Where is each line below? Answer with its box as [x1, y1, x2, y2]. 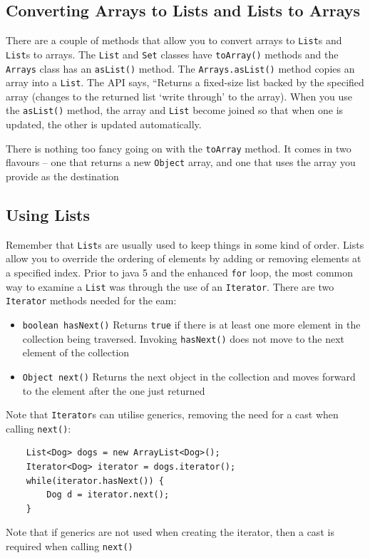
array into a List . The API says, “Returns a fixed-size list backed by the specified [6, 75, 364, 90]
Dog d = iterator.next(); [46, 490, 170, 500]
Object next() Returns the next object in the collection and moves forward [22, 368, 356, 383]
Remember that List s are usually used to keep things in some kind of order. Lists [6, 237, 364, 252]
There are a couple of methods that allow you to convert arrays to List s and [6, 33, 342, 48]
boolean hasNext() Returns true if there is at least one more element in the [22, 317, 361, 331]
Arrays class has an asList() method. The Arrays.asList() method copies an [6, 61, 355, 76]
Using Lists [6, 203, 91, 225]
